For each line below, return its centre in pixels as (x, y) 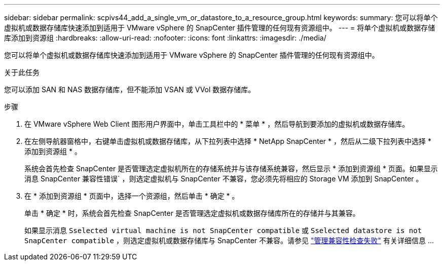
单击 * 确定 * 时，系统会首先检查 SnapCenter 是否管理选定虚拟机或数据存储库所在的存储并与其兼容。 (192, 213)
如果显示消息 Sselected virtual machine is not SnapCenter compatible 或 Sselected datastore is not (223, 230)
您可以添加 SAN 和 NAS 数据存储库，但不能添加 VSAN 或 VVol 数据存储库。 (130, 89)
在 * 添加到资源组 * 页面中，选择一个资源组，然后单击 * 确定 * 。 (132, 196)
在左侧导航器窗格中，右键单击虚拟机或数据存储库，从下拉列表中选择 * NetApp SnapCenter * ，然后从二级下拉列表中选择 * (228, 141)
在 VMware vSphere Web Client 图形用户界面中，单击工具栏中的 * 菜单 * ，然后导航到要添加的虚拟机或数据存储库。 (217, 124)
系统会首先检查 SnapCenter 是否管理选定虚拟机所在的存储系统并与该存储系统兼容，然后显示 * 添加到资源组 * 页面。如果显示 (231, 168)
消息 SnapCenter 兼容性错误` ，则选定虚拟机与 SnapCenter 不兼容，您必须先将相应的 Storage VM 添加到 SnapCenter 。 (224, 179)
